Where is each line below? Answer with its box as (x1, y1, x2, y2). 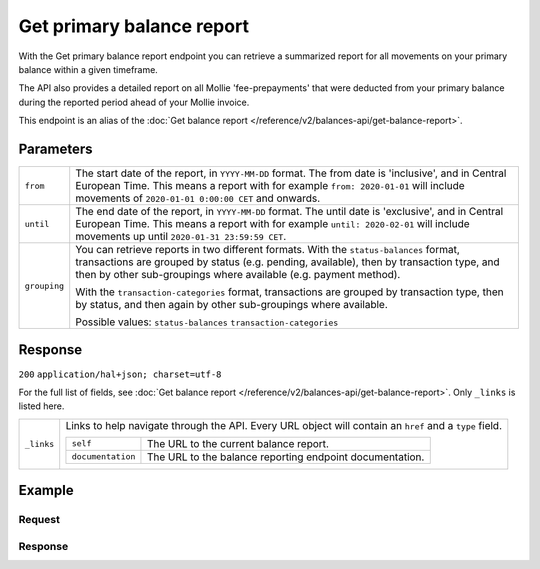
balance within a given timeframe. (18, 63, 159, 75)
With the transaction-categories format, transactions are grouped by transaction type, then (75, 285, 504, 299)
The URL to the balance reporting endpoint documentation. (146, 450, 425, 464)
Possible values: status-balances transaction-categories (75, 315, 339, 329)
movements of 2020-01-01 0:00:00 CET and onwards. (75, 191, 321, 205)
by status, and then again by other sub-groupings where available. (75, 298, 389, 312)
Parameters (18, 140, 93, 157)
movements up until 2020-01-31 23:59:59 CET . (75, 230, 287, 244)
